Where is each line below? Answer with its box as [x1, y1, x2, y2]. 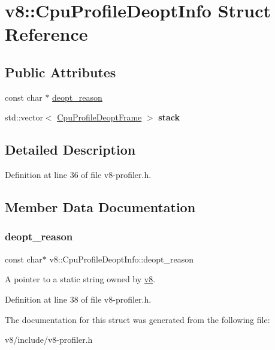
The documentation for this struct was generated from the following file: [5, 313, 270, 325]
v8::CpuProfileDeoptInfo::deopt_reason [49, 252, 194, 265]
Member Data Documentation [5, 198, 196, 216]
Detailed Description [5, 140, 136, 159]
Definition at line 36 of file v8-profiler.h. [5, 168, 152, 181]
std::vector [5, 111, 43, 123]
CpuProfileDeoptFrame [57, 111, 142, 123]
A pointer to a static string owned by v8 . [5, 273, 156, 285]
